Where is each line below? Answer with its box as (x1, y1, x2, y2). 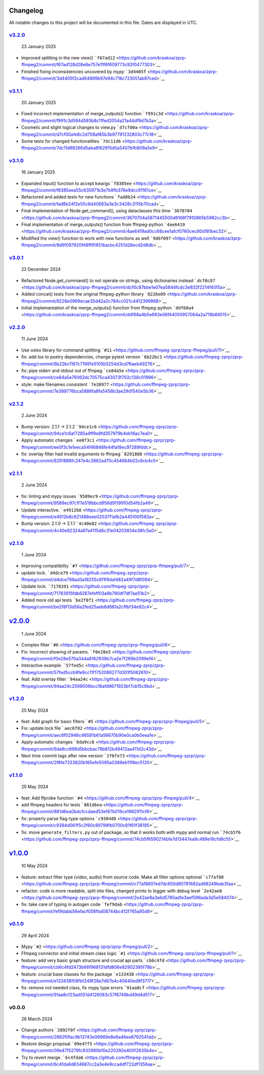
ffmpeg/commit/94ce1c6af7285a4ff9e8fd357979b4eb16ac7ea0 (21, 430, 150, 436)
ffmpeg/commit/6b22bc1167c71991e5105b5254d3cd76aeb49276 (21, 361, 153, 367)
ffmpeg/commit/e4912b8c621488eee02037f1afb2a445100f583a (21, 514, 152, 520)
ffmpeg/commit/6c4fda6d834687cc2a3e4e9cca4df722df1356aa (21, 1061, 153, 1067)
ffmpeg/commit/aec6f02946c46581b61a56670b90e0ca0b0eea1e (21, 732, 154, 738)
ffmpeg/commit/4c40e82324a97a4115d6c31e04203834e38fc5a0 (21, 527, 154, 533)
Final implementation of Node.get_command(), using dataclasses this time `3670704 (21, 208, 193, 214)
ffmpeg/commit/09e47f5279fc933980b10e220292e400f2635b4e (21, 1048, 154, 1053)
